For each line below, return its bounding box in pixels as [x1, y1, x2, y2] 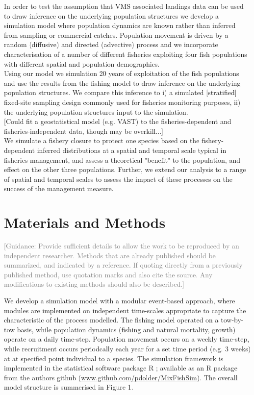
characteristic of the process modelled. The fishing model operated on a [4, 315, 219, 325]
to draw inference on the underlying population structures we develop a [4, 10, 219, 21]
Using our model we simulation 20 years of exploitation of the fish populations [4, 68, 239, 78]
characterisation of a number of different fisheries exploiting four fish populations [4, 49, 247, 59]
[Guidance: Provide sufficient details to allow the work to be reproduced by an [4, 241, 239, 250]
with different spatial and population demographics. [4, 58, 160, 69]
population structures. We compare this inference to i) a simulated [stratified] [4, 87, 237, 98]
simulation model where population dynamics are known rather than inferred [4, 20, 236, 30]
